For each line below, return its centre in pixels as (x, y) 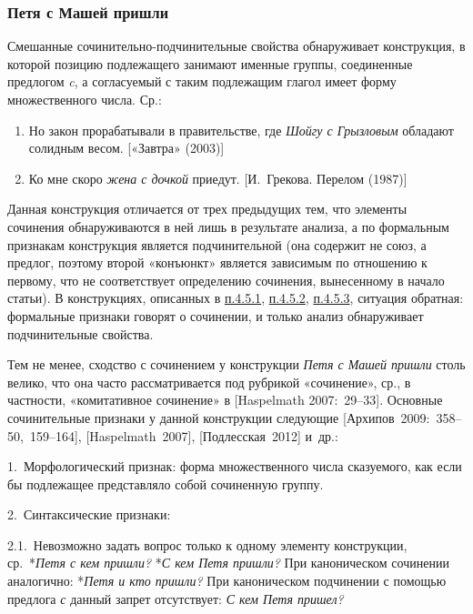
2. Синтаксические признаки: (89, 514)
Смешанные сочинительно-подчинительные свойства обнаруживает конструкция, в (236, 46)
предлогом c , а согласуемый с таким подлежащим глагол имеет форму (202, 81)
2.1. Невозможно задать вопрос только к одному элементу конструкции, (207, 544)
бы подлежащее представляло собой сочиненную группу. (166, 483)
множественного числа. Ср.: (85, 99)
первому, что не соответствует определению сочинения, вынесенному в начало (226, 280)
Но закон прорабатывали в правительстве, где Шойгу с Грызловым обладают (241, 130)
